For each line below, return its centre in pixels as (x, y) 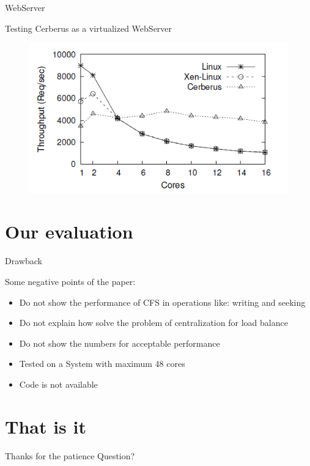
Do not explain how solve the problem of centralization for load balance (153, 323)
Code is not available (58, 384)
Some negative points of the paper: (70, 281)
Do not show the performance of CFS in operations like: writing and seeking (162, 302)
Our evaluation (69, 231)
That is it (46, 426)
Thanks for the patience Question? (70, 455)
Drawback (24, 261)
